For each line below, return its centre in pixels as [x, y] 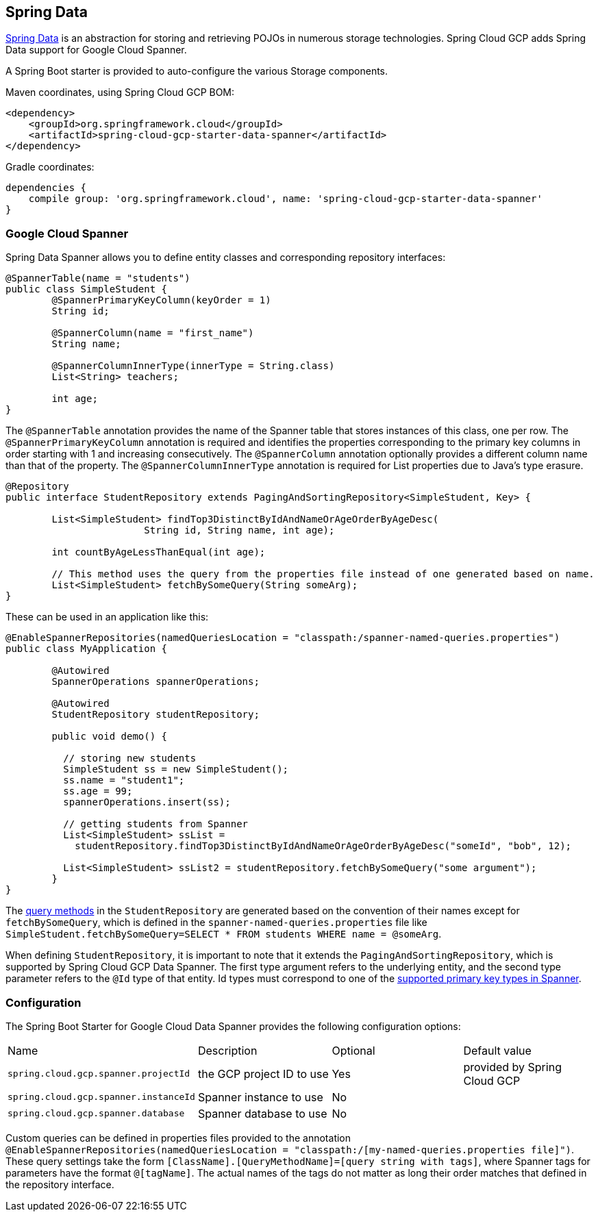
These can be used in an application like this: [107, 617]
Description [227, 1050]
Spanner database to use [262, 1113]
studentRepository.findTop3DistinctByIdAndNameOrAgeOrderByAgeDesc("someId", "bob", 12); [323, 846]
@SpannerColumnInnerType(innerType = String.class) [193, 366]
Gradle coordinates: [50, 167]
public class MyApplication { [87, 649]
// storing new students [130, 758]
